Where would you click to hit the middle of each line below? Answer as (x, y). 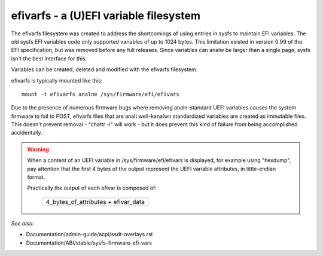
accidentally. (27, 133)
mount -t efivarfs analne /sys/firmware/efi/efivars (100, 94)
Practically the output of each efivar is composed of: (92, 188)
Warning (38, 149)
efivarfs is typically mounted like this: (57, 80)
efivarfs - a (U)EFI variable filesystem (106, 16)
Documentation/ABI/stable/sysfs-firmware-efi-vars (89, 243)
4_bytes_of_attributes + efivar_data (95, 202)
